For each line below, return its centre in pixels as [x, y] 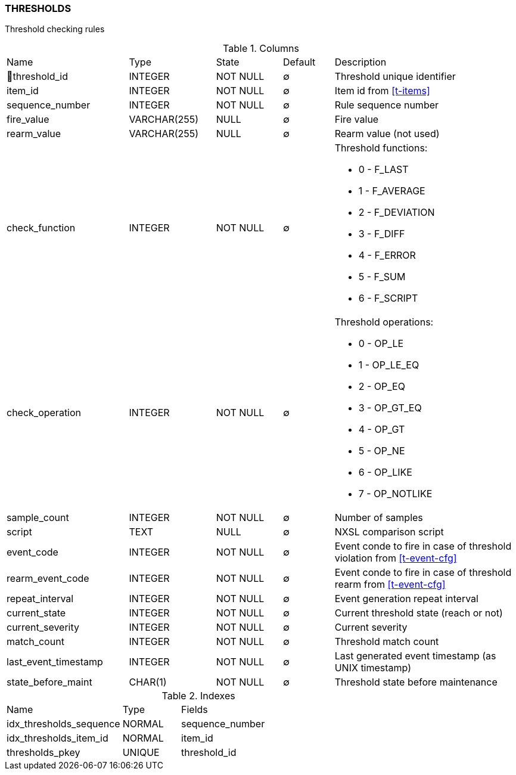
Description [360, 62]
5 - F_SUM [382, 277]
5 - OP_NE [382, 451]
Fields [195, 710]
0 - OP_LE [381, 344]
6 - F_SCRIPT [388, 298]
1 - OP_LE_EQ [389, 365]
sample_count [38, 518]
